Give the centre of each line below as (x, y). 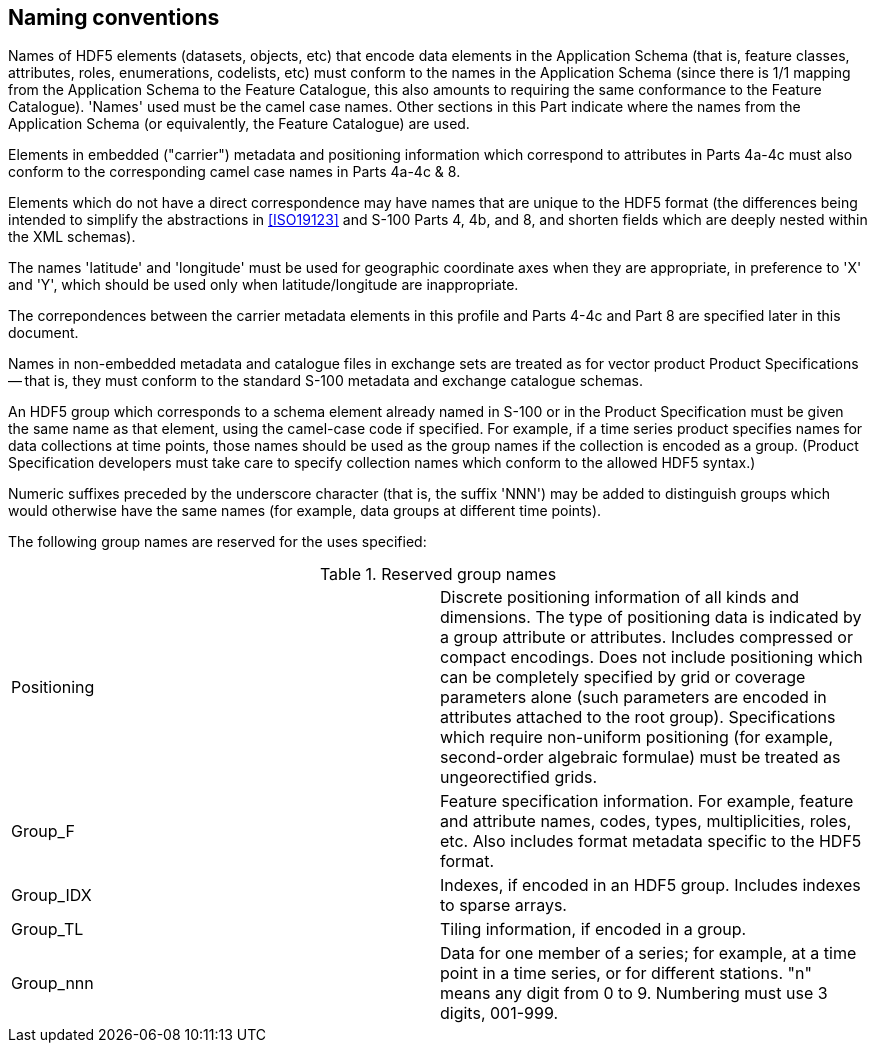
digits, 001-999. (499, 1013)
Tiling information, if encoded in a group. (593, 929)
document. (43, 333)
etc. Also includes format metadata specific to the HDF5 (651, 841)
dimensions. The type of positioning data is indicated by (651, 617)
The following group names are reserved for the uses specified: (217, 542)
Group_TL (47, 929)
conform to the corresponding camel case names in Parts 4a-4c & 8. (234, 172)
